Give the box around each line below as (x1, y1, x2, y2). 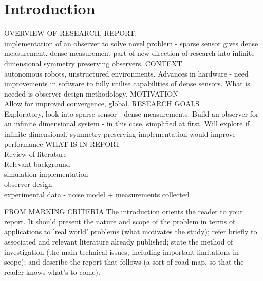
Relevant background (4, 158, 70, 169)
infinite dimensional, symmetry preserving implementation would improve (4, 128, 236, 139)
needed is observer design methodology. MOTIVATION (4, 88, 178, 99)
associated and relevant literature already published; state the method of (4, 236, 233, 247)
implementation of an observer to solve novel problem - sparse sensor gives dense (4, 38, 258, 48)
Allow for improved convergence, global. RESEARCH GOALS (4, 98, 199, 109)
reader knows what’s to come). (4, 266, 100, 277)
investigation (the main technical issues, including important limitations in (4, 246, 239, 257)
